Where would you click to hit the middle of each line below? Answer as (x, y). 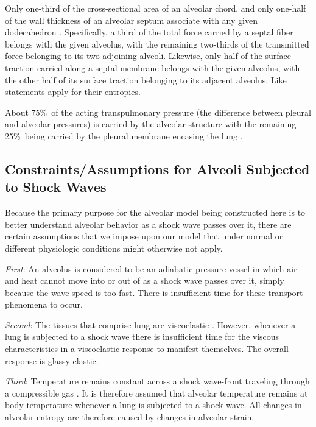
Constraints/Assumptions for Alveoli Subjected (157, 168)
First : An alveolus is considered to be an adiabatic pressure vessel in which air (151, 268)
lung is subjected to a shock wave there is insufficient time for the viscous (142, 337)
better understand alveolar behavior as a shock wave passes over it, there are (148, 224)
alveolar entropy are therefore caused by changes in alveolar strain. (130, 417)
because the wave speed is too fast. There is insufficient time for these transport (154, 292)
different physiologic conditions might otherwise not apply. (114, 248)
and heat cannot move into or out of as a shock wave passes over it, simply (145, 281)
